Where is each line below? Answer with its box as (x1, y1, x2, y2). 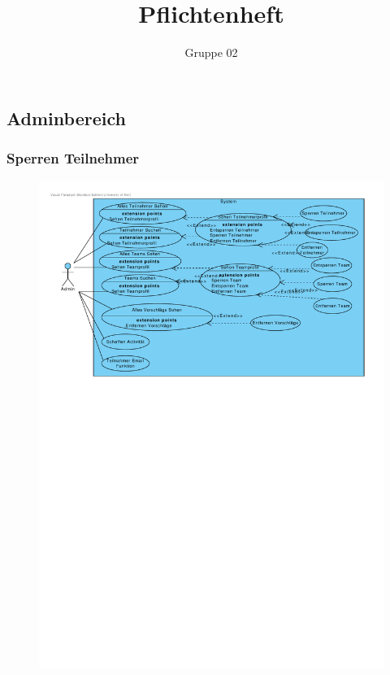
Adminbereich (6, 105, 126, 130)
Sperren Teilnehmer (6, 148, 140, 168)
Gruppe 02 (184, 44, 238, 61)
